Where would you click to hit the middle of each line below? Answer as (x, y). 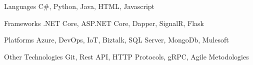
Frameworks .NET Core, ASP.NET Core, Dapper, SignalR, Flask (104, 23)
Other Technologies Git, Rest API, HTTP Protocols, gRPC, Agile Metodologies (126, 56)
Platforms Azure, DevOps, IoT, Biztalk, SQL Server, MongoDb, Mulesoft (116, 40)
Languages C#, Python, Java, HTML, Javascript (79, 6)
